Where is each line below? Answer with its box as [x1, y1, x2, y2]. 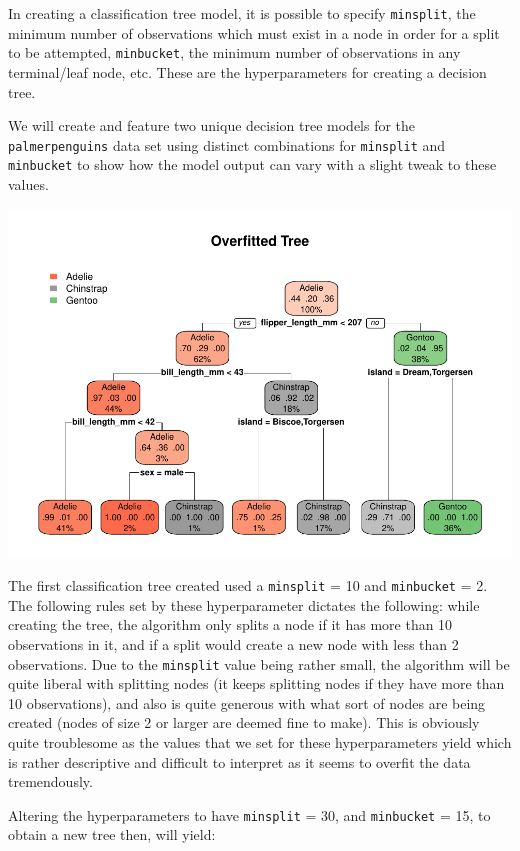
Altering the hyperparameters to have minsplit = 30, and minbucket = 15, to [8, 804, 491, 825]
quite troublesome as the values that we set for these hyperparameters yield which [8, 731, 512, 752]
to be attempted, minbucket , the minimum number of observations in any [8, 42, 461, 63]
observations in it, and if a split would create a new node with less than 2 [8, 633, 459, 654]
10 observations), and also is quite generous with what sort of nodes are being [8, 692, 486, 713]
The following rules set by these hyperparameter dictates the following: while [8, 594, 480, 615]
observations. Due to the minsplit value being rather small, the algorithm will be [8, 653, 510, 674]
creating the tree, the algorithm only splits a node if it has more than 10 [8, 614, 453, 635]
